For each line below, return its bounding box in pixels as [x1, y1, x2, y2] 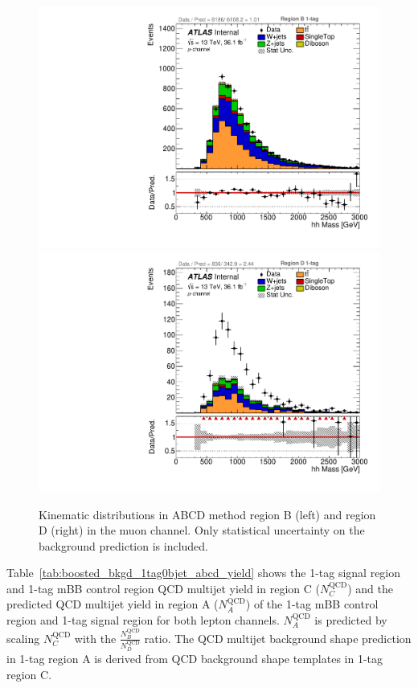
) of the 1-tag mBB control [245, 596, 379, 612]
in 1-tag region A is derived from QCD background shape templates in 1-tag [6, 650, 383, 667]
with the [74, 629, 117, 646]
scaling [6, 629, 40, 646]
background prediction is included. [39, 537, 208, 554]
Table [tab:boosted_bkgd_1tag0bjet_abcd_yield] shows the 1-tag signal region [6, 564, 401, 581]
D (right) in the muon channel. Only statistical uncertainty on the [39, 522, 365, 539]
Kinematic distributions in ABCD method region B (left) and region [39, 506, 376, 522]
